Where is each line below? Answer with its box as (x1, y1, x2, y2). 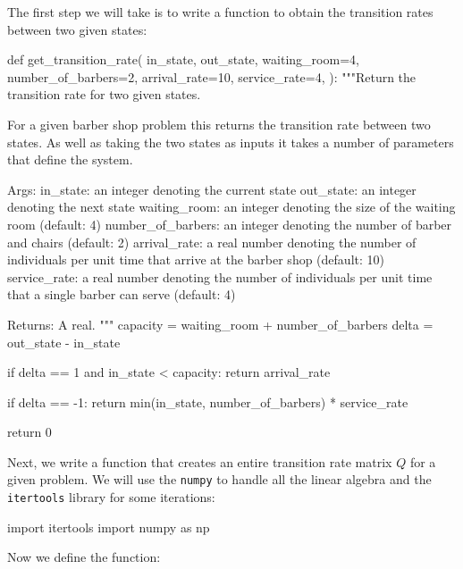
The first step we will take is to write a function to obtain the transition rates (7, 3, 434, 21)
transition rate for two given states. (7, 85, 201, 104)
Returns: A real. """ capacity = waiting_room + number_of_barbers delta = (7, 314, 434, 333)
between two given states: (7, 20, 147, 38)
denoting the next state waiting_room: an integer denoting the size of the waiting (7, 197, 456, 216)
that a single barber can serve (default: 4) (7, 285, 236, 304)
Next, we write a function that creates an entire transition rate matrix (7, 452, 392, 471)
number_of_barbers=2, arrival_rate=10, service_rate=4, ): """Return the (7, 67, 417, 86)
